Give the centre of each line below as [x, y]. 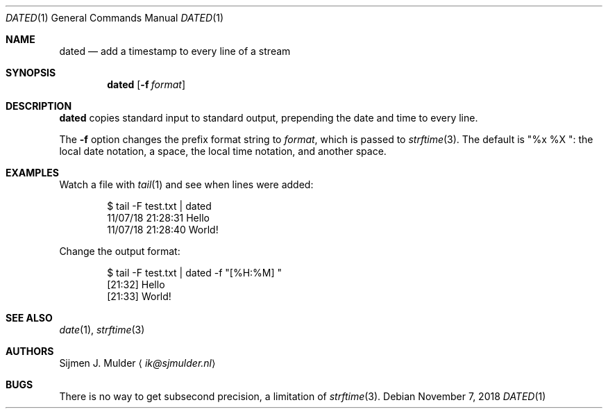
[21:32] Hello [136, 284]
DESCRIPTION [39, 106]
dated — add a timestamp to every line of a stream [175, 51]
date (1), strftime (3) [102, 330]
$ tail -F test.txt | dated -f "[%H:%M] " [195, 273]
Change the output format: [120, 251]
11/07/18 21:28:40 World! [163, 230]
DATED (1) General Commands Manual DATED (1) [115, 18]
